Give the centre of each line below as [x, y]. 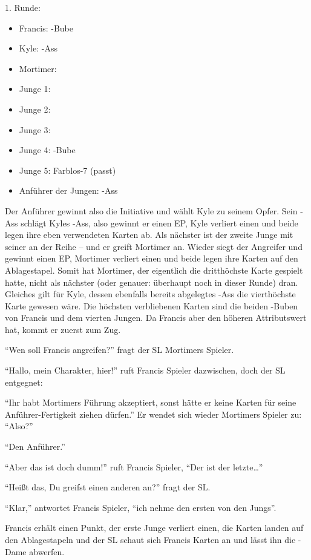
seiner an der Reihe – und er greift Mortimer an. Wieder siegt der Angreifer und [154, 246]
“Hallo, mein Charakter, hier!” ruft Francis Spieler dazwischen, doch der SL [145, 370]
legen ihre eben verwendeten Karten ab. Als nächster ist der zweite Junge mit [149, 235]
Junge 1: [35, 89]
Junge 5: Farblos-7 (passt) [67, 170]
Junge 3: [35, 129]
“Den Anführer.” [35, 446]
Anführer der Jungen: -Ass [68, 190]
